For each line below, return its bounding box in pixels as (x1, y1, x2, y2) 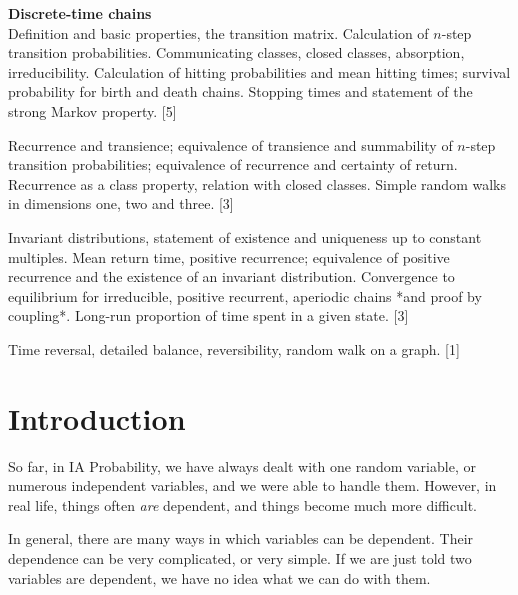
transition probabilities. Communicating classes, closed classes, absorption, (8, 42, 465, 63)
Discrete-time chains (8, 3, 152, 23)
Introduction (8, 397, 186, 438)
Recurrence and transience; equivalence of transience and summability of (8, 134, 453, 155)
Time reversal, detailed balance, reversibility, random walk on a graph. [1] (8, 338, 460, 359)
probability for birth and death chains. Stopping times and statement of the (8, 81, 473, 102)
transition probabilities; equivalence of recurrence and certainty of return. (8, 154, 458, 175)
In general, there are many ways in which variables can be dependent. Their (8, 528, 474, 549)
